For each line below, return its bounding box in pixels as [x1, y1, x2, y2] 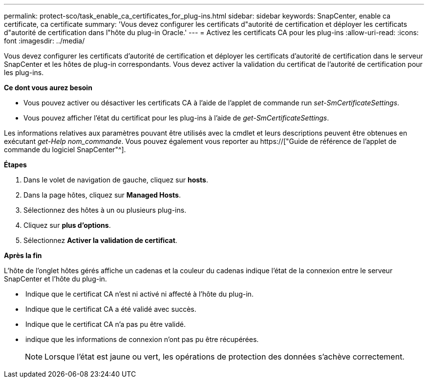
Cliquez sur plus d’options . [23, 221, 111, 229]
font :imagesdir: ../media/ [4, 37, 85, 45]
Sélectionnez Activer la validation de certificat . [23, 236, 177, 244]
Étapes [4, 161, 27, 169]
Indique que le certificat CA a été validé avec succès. [25, 305, 196, 313]
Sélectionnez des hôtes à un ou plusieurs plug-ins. [23, 206, 187, 214]
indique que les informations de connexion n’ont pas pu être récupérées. [25, 335, 259, 343]
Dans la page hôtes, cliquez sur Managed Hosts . [23, 191, 181, 199]
